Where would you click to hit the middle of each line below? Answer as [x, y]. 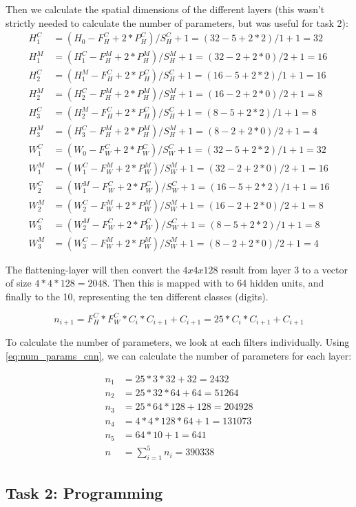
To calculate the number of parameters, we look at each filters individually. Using [178, 342]
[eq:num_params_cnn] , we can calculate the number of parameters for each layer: [179, 355]
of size [19, 283]
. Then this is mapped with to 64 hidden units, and [216, 283]
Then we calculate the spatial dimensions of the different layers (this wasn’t [165, 9]
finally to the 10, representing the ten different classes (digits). [137, 296]
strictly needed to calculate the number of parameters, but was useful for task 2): [177, 22]
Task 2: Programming [84, 492]
